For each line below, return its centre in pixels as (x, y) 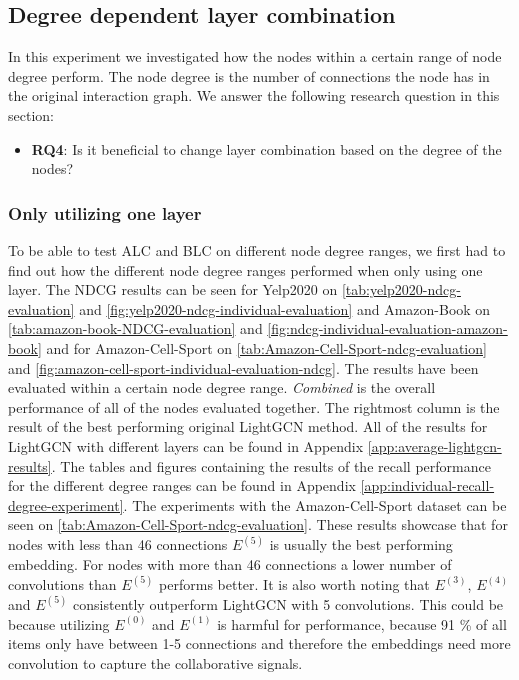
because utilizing (59, 623)
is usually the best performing (361, 544)
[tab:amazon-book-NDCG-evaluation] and (135, 328)
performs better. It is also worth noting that (294, 583)
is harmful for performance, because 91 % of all (362, 623)
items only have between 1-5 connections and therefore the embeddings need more (259, 643)
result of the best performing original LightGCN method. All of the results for (248, 426)
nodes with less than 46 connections (118, 544)
